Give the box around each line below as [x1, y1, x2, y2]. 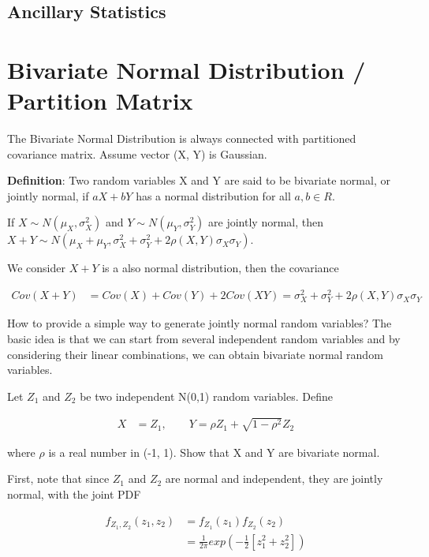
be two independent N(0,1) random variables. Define [80, 387, 333, 404]
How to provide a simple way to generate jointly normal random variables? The [7, 315, 392, 331]
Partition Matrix [7, 84, 193, 117]
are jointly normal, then [208, 214, 323, 230]
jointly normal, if [7, 187, 89, 204]
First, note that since [7, 470, 110, 487]
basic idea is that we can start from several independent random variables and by [7, 330, 401, 346]
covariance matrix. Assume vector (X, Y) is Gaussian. [7, 145, 267, 162]
